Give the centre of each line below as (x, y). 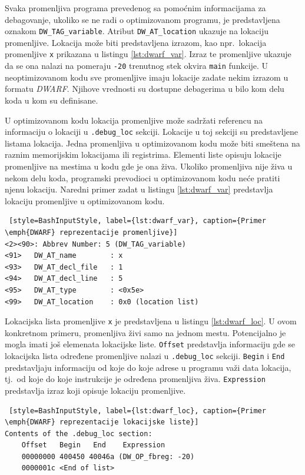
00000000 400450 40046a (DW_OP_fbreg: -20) (108, 456)
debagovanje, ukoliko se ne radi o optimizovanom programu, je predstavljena (142, 19)
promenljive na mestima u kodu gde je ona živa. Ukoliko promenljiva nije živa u (149, 166)
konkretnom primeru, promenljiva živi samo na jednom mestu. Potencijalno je (145, 332)
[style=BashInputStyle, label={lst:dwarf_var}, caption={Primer (137, 221)
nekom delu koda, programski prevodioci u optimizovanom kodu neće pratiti (142, 177)
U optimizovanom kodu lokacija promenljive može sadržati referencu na (134, 120)
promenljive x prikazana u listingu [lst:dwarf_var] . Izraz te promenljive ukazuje (148, 54)
